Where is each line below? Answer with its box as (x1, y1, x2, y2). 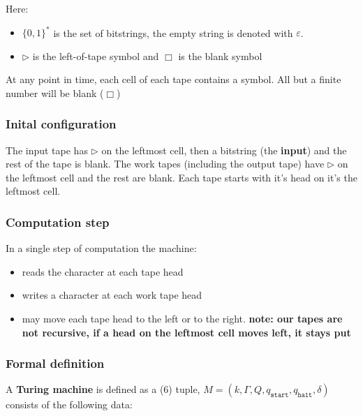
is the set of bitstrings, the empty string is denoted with (53, 25, 293, 40)
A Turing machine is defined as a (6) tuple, (6, 382, 200, 396)
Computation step (6, 213, 110, 230)
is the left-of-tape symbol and (32, 48, 159, 63)
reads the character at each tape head (22, 264, 184, 278)
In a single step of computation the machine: (6, 241, 197, 255)
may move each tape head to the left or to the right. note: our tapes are (22, 311, 343, 326)
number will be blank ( (6, 85, 104, 100)
